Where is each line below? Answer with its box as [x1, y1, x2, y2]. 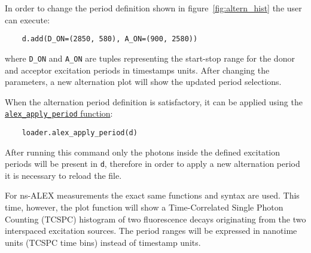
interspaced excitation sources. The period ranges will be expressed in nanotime [5, 224, 297, 237]
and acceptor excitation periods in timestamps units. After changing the [5, 63, 270, 76]
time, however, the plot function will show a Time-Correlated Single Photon [5, 201, 283, 214]
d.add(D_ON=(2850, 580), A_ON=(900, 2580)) [22, 35, 198, 44]
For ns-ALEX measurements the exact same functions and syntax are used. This [5, 189, 300, 202]
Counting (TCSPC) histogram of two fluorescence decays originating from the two [5, 212, 306, 225]
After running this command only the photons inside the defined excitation [5, 145, 280, 158]
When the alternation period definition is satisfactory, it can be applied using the [5, 95, 303, 108]
